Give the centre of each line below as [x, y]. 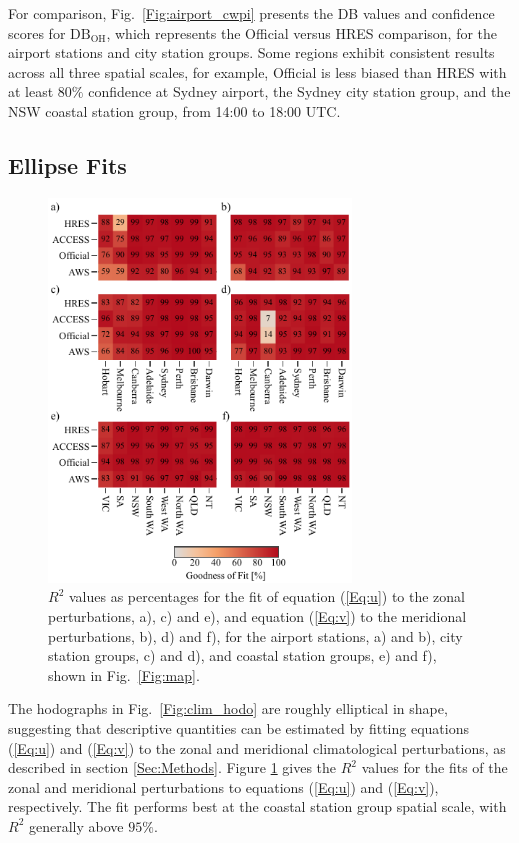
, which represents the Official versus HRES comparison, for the [302, 32]
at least [31, 91]
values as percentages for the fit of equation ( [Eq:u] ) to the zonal [267, 596]
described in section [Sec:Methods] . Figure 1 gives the [172, 767]
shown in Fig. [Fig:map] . [124, 674]
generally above [76, 825]
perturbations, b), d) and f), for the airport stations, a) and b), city [255, 635]
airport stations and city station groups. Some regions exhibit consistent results [251, 52]
